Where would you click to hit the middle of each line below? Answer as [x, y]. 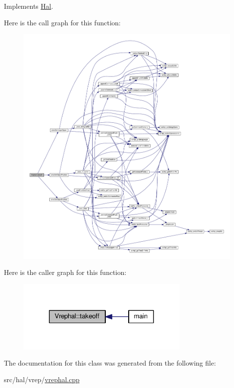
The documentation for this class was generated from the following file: [110, 363]
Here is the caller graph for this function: [65, 272]
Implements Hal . [29, 6]
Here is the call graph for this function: [62, 22]
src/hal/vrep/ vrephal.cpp [42, 379]
